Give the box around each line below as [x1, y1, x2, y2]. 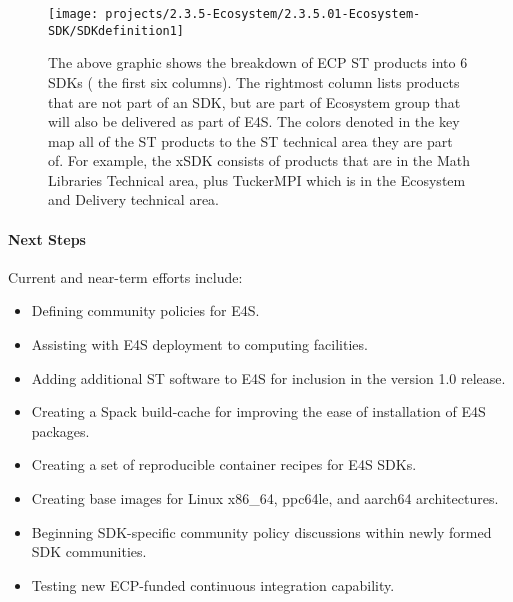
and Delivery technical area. [48, 189, 219, 210]
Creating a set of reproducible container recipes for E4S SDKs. [31, 454, 417, 475]
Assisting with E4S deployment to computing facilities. [31, 334, 368, 355]
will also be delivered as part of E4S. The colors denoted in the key [48, 111, 460, 132]
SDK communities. [31, 541, 147, 562]
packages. [31, 420, 90, 441]
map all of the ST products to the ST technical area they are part [48, 130, 453, 151]
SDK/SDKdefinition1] [48, 23, 185, 38]
